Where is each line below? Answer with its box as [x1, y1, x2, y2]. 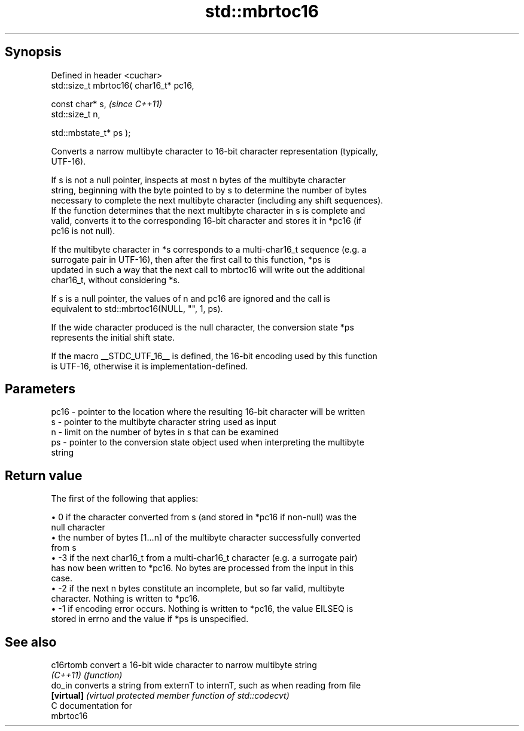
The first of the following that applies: [51, 493, 199, 504]
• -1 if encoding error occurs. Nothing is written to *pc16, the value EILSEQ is [51, 603, 354, 614]
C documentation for [51, 700, 133, 711]
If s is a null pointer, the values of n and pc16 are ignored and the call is [51, 293, 330, 304]
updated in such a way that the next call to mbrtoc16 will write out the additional [51, 264, 365, 275]
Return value [5, 468, 83, 483]
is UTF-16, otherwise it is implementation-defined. [51, 360, 248, 371]
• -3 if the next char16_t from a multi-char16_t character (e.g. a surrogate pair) [51, 553, 358, 563]
